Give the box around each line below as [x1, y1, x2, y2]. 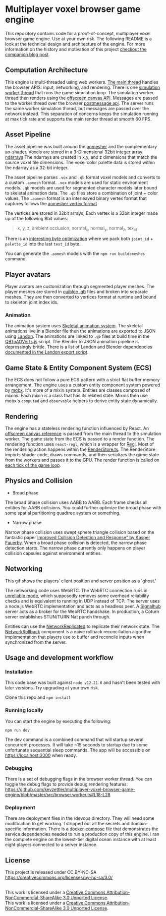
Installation [5, 669, 33, 675]
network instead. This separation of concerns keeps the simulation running [5, 111, 159, 117]
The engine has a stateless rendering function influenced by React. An [5, 426, 149, 431]
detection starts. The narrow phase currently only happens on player [5, 545, 146, 551]
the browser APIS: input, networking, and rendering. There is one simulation [5, 84, 160, 90]
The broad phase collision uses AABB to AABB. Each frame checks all [5, 499, 148, 505]
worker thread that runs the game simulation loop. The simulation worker [5, 89, 154, 95]
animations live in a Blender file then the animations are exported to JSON [5, 328, 156, 334]
